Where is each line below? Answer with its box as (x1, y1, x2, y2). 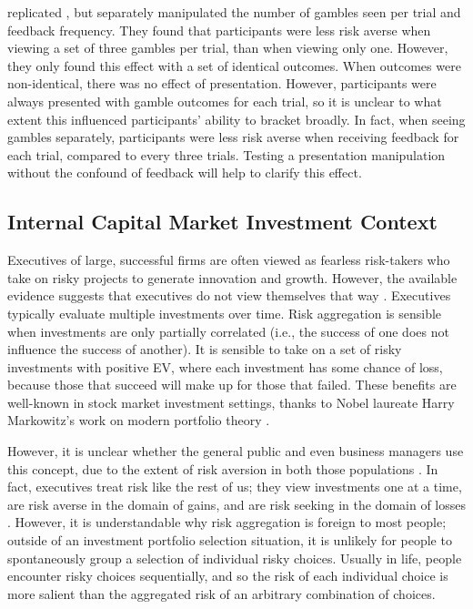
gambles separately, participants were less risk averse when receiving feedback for (7, 127, 459, 147)
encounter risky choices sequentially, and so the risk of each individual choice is (7, 566, 448, 585)
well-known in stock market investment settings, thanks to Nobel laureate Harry (7, 392, 455, 411)
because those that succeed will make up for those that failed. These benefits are (7, 375, 457, 394)
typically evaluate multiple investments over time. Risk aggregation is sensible (7, 303, 442, 322)
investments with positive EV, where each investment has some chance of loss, (7, 357, 443, 376)
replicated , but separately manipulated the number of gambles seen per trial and (7, 3, 461, 21)
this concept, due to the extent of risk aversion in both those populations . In (7, 459, 438, 478)
